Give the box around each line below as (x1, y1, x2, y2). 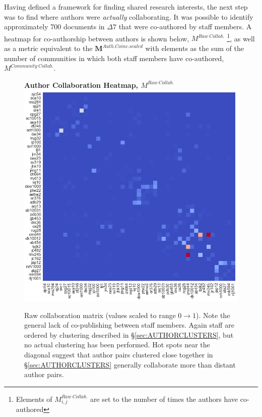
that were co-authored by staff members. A (118, 21, 252, 32)
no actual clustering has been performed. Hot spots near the (24, 339, 210, 350)
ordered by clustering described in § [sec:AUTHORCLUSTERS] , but (24, 329, 234, 340)
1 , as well (227, 31, 255, 43)
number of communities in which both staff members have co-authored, (4, 53, 224, 63)
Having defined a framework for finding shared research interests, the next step (4, 2, 248, 12)
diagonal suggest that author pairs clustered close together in (24, 349, 213, 359)
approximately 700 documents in (4, 21, 105, 32)
